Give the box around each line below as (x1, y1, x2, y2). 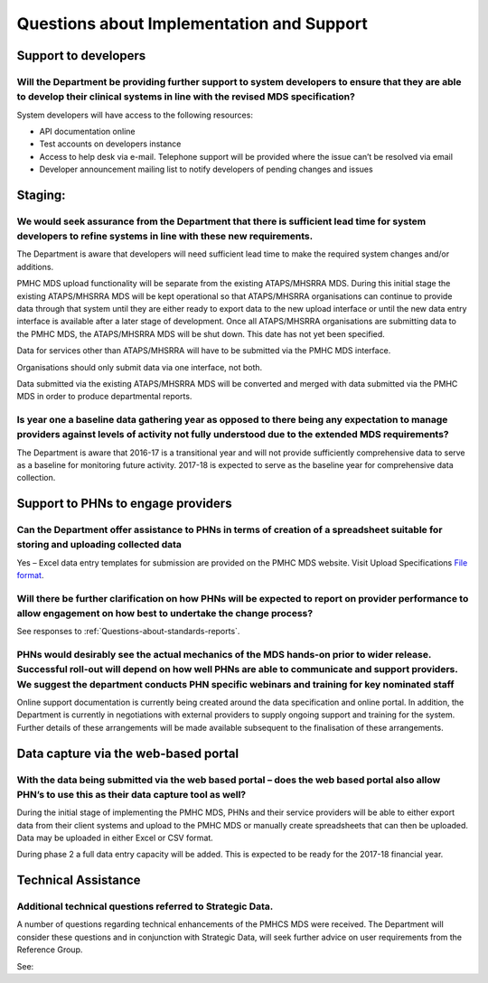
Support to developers (16, 48, 146, 63)
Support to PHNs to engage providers (16, 496, 232, 511)
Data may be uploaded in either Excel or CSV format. (16, 832, 214, 843)
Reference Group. (16, 944, 83, 955)
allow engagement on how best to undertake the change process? (16, 607, 314, 620)
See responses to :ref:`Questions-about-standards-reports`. (16, 626, 240, 637)
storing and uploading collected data (16, 538, 183, 551)
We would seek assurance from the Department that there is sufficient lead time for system (16, 215, 427, 228)
